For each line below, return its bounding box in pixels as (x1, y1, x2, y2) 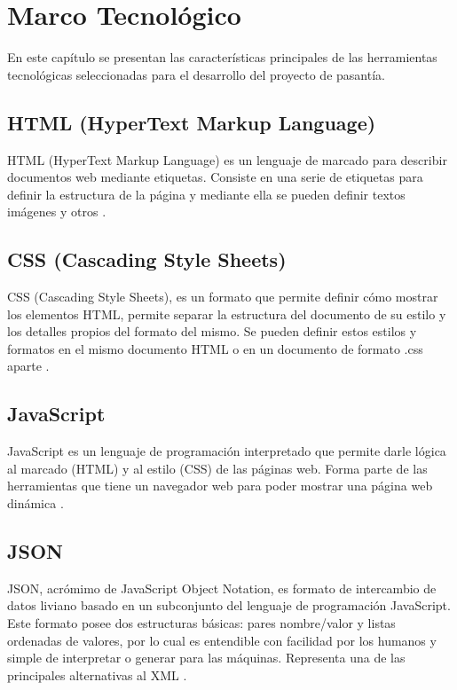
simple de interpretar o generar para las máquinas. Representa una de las (7, 648, 406, 667)
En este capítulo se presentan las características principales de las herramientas (7, 48, 437, 67)
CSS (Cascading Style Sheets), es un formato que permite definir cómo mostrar (7, 287, 438, 306)
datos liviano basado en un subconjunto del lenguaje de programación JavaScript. (7, 596, 451, 615)
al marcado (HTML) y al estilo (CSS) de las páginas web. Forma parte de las (7, 459, 428, 477)
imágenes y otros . (7, 202, 106, 221)
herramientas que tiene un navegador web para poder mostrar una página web (7, 476, 433, 495)
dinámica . (7, 494, 64, 513)
